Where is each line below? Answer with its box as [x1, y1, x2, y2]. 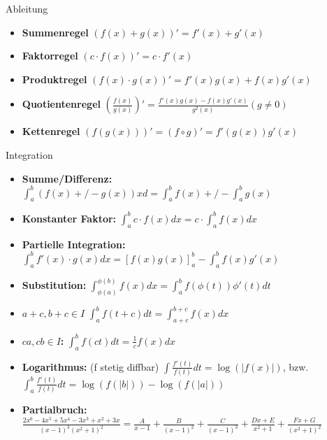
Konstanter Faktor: [22, 211, 117, 225]
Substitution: [22, 278, 87, 292]
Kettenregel [22, 124, 80, 139]
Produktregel [22, 71, 87, 86]
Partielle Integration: [22, 236, 126, 251]
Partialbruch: [22, 402, 87, 417]
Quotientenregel [22, 97, 101, 111]
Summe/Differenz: [22, 171, 112, 185]
